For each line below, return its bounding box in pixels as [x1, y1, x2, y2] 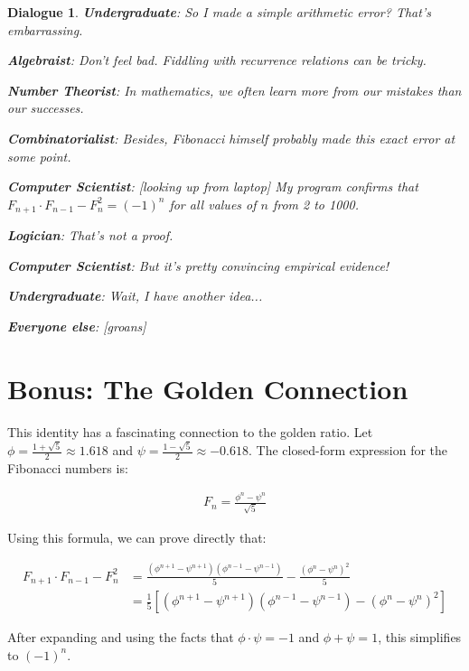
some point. [7, 146, 71, 165]
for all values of [169, 194, 257, 213]
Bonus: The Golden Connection [7, 369, 408, 406]
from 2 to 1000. [272, 194, 359, 213]
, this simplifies [378, 628, 462, 647]
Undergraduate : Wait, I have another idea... [7, 286, 263, 305]
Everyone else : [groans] [7, 316, 146, 335]
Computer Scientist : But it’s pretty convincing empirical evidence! [7, 256, 389, 275]
